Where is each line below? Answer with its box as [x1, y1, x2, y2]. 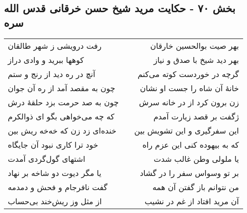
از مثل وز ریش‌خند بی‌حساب [8, 195, 102, 207]
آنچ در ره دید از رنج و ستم [8, 68, 95, 79]
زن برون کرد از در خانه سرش [139, 96, 239, 108]
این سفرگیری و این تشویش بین [134, 124, 239, 136]
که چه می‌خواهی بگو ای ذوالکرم [8, 110, 114, 122]
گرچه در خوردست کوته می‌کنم [137, 68, 239, 79]
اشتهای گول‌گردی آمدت [8, 153, 86, 164]
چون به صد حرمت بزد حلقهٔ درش [8, 96, 119, 108]
